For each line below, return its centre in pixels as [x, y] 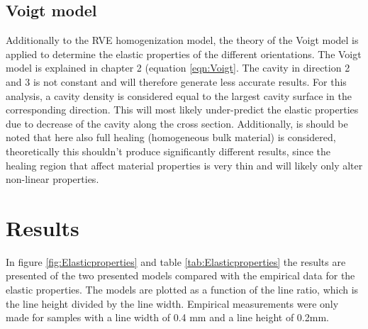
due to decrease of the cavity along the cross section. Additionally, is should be [177, 123]
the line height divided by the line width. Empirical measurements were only [172, 303]
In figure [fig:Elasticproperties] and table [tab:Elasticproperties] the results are [176, 261]
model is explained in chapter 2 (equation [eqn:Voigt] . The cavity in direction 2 [178, 68]
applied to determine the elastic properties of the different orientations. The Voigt [184, 54]
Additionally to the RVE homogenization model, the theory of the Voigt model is [182, 40]
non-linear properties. [52, 179]
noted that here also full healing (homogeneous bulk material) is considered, [171, 137]
